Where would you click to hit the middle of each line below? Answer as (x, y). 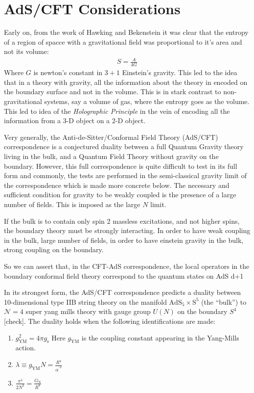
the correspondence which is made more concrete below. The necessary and (117, 185)
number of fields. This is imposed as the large (72, 204)
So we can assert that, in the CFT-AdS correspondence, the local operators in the (127, 266)
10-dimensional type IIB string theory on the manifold (85, 301)
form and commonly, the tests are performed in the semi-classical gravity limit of (125, 175)
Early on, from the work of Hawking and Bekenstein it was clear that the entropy (126, 32)
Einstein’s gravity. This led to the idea (180, 72)
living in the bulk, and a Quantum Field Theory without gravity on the (111, 156)
